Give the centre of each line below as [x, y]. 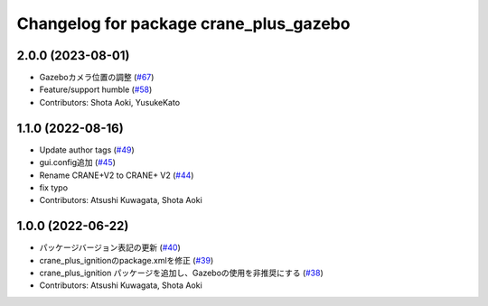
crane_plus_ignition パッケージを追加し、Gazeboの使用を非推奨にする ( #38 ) [182, 273]
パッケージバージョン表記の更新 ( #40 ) [110, 247]
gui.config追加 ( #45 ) [78, 162]
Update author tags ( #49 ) [87, 150]
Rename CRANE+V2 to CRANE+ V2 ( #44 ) [117, 175]
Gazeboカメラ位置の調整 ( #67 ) [97, 78]
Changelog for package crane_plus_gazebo [183, 23]
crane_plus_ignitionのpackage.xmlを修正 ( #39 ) [127, 260]
